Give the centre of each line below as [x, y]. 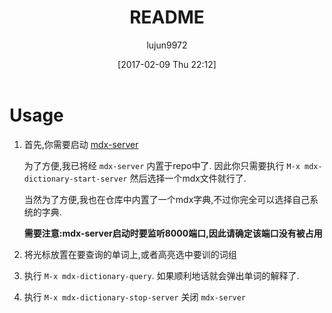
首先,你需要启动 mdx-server [81, 144]
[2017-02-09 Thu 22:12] [167, 64]
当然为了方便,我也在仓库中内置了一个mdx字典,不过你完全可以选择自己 [167, 199]
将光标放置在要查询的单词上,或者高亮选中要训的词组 [130, 254]
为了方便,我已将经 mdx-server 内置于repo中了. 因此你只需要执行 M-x [162, 165]
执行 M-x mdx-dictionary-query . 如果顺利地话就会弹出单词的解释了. [161, 275]
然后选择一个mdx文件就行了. [188, 178]
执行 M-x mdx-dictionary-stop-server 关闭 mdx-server [134, 297]
